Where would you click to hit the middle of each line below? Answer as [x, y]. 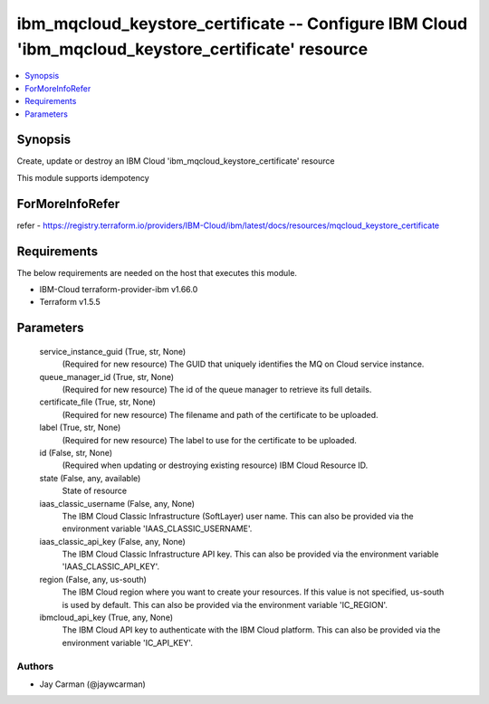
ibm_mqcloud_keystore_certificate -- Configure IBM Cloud [242, 24]
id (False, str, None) [76, 452]
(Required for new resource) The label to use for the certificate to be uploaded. [210, 440]
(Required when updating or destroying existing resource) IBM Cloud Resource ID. [215, 465]
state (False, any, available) [90, 478]
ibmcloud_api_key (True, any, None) [106, 618]
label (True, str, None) [80, 428]
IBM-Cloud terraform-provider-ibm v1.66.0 [119, 290]
